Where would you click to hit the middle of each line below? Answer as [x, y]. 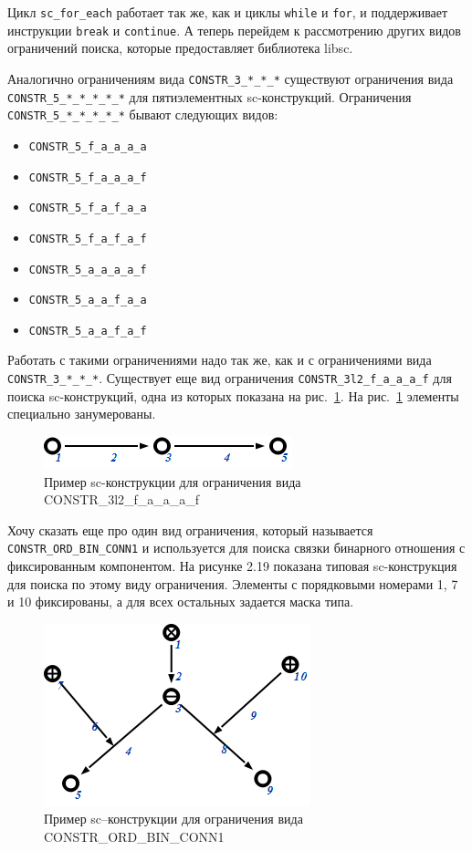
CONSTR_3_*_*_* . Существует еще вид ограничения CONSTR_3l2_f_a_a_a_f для [230, 378]
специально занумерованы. [82, 414]
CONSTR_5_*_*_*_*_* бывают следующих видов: [143, 114]
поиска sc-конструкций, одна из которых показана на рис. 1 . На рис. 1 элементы [233, 395]
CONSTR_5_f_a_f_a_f [88, 239]
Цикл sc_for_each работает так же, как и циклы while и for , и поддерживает [228, 12]
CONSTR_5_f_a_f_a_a [88, 208]
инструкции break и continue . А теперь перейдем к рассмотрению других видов [234, 30]
